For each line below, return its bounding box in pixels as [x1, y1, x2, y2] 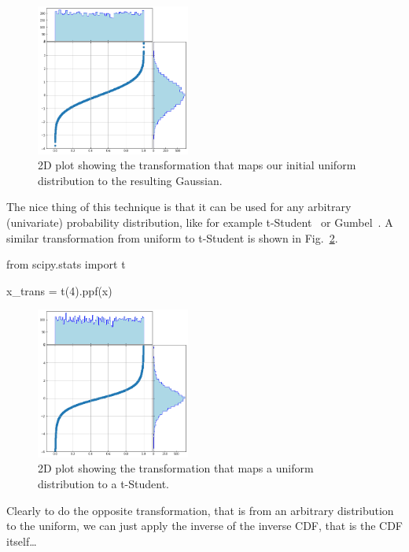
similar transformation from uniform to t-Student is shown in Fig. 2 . [6, 229, 338, 246]
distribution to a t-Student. [38, 476, 169, 492]
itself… [6, 532, 37, 549]
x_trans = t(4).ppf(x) [6, 282, 112, 298]
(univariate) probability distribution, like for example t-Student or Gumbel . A [6, 213, 393, 230]
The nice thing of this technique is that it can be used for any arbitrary [6, 198, 352, 215]
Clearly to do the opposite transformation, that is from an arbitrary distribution [6, 502, 394, 518]
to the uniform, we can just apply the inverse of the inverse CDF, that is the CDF [6, 517, 403, 534]
